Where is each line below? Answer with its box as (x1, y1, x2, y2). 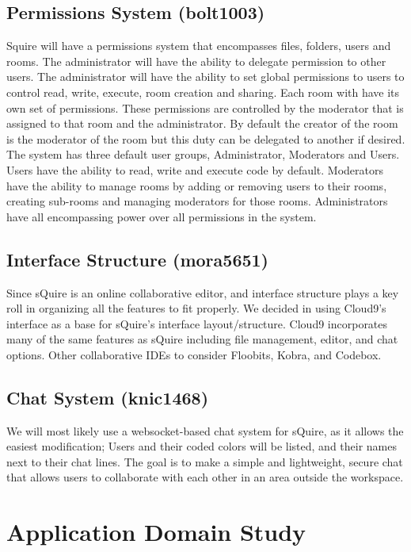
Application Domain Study (6, 516, 306, 548)
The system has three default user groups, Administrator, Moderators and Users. (6, 146, 400, 163)
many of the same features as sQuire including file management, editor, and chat (6, 331, 398, 347)
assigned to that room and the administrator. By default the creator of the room (6, 115, 398, 132)
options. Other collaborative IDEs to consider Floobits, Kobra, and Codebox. (6, 346, 382, 362)
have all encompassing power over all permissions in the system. (6, 208, 317, 224)
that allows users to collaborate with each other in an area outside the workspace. (6, 469, 404, 485)
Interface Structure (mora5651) (6, 247, 269, 271)
